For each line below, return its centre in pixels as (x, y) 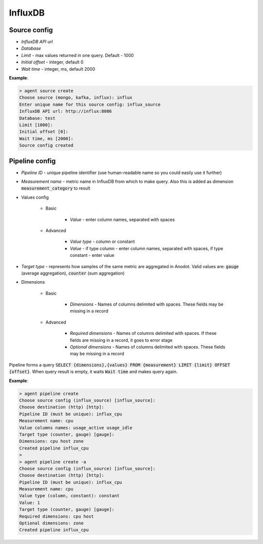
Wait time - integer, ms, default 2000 (58, 69)
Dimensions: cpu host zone (51, 441)
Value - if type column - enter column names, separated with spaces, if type (147, 248)
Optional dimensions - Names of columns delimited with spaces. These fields (148, 347)
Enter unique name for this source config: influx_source (90, 104)
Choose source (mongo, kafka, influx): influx (76, 98)
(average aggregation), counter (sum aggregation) (73, 273)
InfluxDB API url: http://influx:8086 (66, 111)
